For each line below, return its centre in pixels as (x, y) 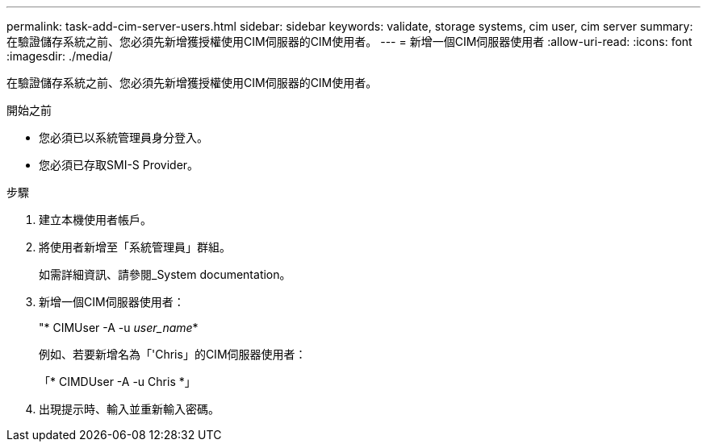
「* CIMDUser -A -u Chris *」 (117, 382)
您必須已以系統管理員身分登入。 (123, 137)
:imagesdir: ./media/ (60, 56)
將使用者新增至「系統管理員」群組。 (135, 247)
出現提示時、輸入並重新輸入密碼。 (129, 409)
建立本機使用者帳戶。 (95, 220)
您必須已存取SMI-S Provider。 (119, 165)
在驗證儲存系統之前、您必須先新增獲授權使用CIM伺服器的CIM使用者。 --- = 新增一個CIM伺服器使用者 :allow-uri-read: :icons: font (349, 41)
